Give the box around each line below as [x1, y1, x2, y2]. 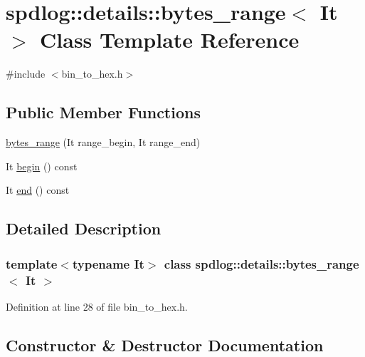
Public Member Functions [6, 101, 201, 123]
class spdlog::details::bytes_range [164, 254, 359, 272]
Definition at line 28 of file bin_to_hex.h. [6, 299, 188, 314]
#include [6, 66, 46, 81]
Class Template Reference [40, 25, 300, 54]
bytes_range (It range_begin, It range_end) [6, 135, 201, 150]
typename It [72, 254, 144, 272]
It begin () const [6, 158, 78, 173]
